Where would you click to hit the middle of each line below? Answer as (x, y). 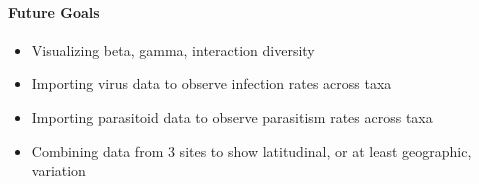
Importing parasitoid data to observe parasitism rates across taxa (232, 116)
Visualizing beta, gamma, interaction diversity (173, 49)
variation (58, 170)
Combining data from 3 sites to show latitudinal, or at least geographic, (251, 150)
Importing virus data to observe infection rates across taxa (211, 83)
